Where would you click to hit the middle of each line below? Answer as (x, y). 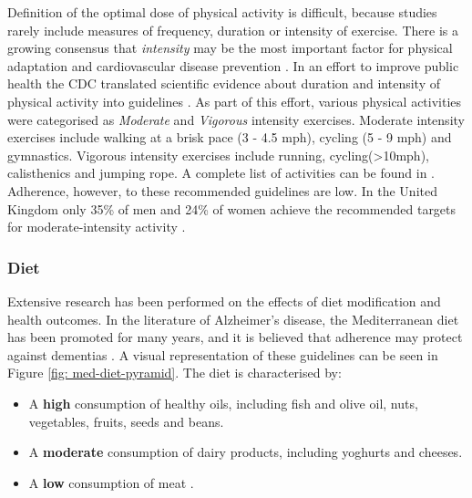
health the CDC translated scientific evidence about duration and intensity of (224, 83)
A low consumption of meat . (111, 482)
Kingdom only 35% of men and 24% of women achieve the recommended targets (232, 208)
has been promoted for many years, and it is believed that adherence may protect (235, 337)
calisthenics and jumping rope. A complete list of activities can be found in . (221, 173)
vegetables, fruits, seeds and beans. (126, 421)
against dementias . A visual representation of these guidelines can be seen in (223, 354)
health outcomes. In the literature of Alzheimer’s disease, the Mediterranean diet (233, 319)
